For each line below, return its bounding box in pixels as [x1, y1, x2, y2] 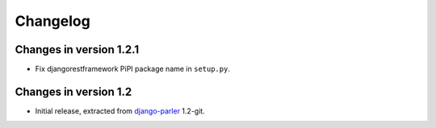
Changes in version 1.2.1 [15, 43, 140, 56]
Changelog [15, 12, 90, 30]
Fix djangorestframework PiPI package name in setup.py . [35, 64, 230, 74]
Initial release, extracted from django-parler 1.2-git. [35, 105, 205, 116]
